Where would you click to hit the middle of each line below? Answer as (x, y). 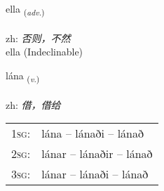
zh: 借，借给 (33, 104)
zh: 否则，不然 (38, 38)
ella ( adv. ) (25, 9)
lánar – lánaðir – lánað (97, 154)
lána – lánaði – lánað (93, 133)
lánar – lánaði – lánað (95, 174)
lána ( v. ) (23, 76)
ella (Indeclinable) (45, 52)
